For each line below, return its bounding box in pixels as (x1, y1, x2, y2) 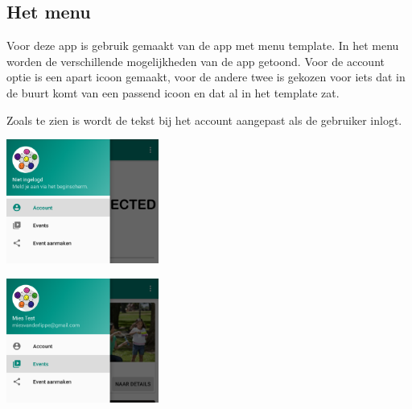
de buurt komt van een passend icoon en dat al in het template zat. (6, 84, 340, 101)
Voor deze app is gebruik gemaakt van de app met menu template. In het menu (6, 37, 399, 54)
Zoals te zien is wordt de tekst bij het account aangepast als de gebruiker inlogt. (6, 111, 402, 128)
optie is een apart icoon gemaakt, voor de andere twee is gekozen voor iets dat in (6, 68, 406, 85)
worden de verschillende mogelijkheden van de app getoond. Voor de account (6, 52, 385, 69)
